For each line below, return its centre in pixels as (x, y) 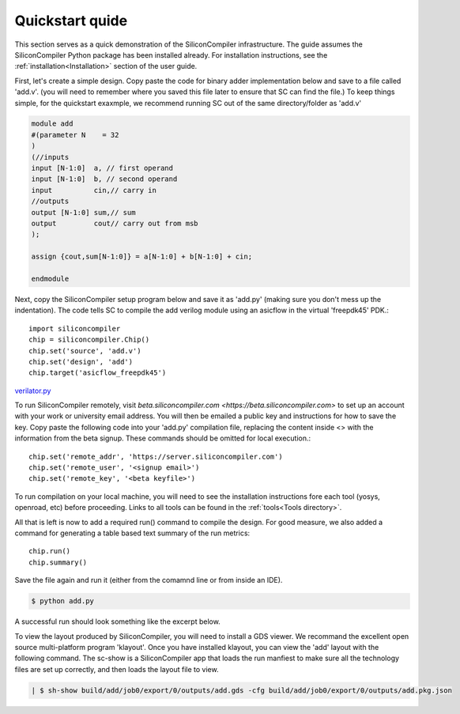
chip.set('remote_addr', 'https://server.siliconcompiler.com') (156, 456)
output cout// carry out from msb (115, 223)
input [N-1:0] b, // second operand (104, 179)
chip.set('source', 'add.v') (85, 351)
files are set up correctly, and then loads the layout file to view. (117, 669)
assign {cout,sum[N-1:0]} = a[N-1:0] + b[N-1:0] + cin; (142, 257)
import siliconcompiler (75, 329)
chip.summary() (58, 562)
